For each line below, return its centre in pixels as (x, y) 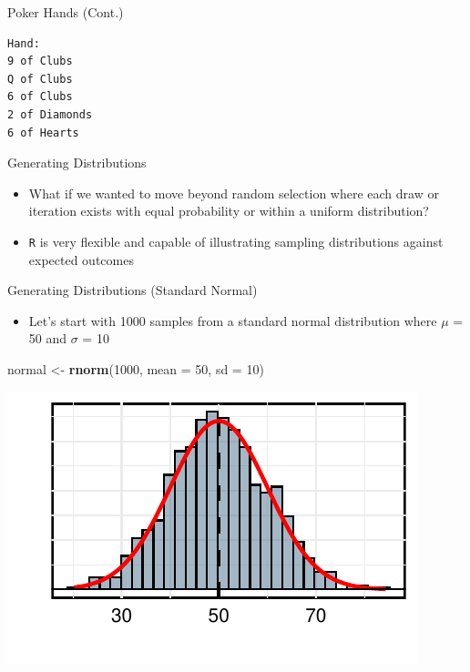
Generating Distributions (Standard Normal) (133, 290)
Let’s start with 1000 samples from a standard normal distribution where (233, 320)
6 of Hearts (43, 132)
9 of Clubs (40, 61)
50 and (48, 338)
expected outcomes (81, 259)
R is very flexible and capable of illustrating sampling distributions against (236, 241)
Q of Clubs (40, 79)
